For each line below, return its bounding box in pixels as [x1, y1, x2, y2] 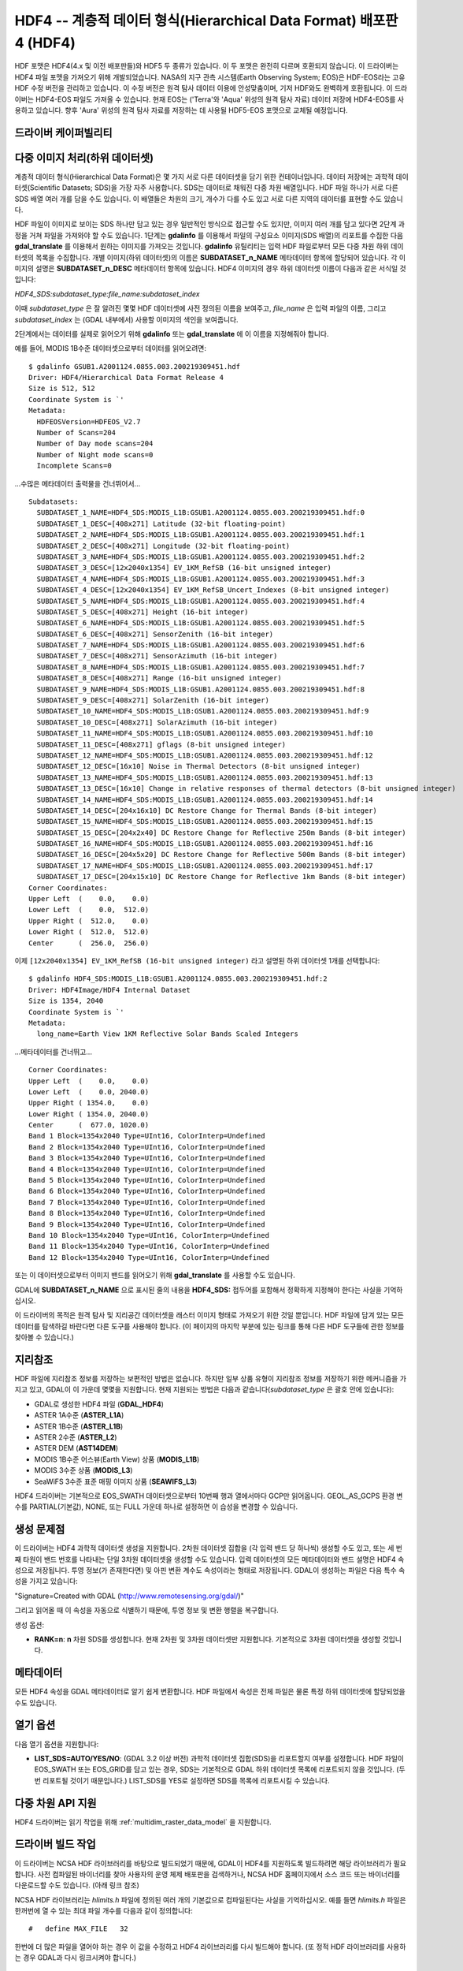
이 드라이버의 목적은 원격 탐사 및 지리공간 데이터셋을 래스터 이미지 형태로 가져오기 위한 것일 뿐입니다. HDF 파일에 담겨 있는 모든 [14, 1310, 405, 1320]
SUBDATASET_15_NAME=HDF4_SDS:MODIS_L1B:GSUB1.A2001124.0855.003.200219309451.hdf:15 [36, 817, 373, 826]
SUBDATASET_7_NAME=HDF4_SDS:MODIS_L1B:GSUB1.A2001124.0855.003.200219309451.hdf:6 [36, 641, 365, 650]
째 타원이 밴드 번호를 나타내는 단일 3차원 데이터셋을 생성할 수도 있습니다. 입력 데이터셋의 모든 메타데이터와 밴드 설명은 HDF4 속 [14, 1554, 405, 1564]
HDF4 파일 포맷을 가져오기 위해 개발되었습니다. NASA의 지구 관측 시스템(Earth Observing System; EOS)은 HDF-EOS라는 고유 [14, 72, 406, 82]
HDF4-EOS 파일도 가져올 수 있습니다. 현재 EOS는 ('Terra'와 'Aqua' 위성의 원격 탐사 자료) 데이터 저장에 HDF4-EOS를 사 [35, 95, 405, 104]
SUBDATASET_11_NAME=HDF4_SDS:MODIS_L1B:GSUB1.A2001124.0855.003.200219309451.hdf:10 [36, 729, 373, 738]
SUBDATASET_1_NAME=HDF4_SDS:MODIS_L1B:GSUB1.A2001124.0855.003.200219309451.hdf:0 [36, 509, 365, 517]
